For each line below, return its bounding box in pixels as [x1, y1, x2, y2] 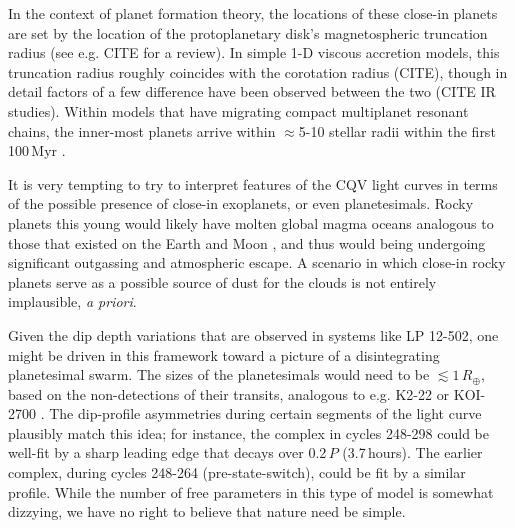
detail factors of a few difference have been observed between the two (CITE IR [8, 81, 496, 102]
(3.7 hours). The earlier [342, 442, 483, 463]
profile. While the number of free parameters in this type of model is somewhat [8, 481, 494, 502]
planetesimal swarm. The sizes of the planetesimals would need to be [8, 364, 430, 385]
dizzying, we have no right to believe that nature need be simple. [8, 501, 406, 522]
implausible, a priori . [8, 291, 137, 312]
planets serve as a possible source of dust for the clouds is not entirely [8, 271, 437, 292]
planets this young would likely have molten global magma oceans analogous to [8, 212, 494, 233]
